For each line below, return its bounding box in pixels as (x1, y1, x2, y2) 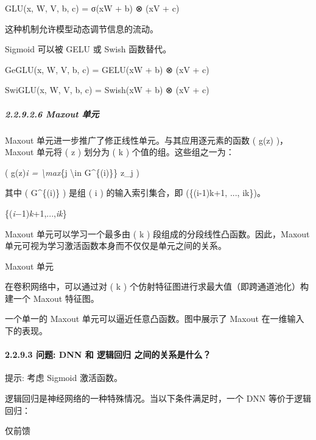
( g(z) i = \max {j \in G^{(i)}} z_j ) (5, 166, 140, 178)
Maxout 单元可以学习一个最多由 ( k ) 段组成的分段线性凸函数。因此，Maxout (5, 227, 310, 240)
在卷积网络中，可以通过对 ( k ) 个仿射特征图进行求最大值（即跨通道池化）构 (5, 280, 309, 293)
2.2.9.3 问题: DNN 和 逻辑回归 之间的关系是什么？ (5, 348, 211, 361)
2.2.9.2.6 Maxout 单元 (5, 107, 99, 120)
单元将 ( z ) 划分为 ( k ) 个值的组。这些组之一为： (37, 145, 234, 158)
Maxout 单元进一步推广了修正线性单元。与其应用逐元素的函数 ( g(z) (5, 133, 273, 146)
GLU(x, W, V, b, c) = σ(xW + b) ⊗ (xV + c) (5, 2, 180, 14)
